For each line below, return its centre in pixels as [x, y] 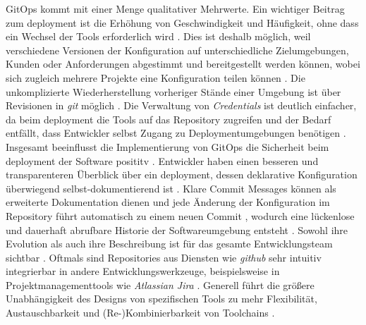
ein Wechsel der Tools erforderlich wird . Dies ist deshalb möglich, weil [158, 36]
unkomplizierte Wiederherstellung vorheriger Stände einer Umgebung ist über [173, 91]
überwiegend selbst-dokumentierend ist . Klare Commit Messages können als [171, 188]
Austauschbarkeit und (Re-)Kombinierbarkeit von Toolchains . [140, 313]
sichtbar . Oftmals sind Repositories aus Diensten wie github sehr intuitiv [164, 257]
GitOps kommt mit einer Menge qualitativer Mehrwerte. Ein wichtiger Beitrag [175, 8]
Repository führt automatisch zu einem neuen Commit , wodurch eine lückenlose [180, 215]
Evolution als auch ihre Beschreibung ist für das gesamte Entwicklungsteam [169, 244]
